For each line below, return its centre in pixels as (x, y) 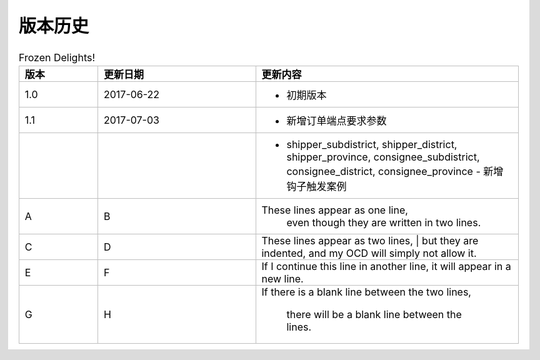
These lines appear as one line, (335, 210)
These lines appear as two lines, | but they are (370, 240)
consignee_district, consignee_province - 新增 (395, 171)
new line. (282, 278)
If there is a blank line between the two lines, (366, 292)
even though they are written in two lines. (384, 222)
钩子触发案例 (316, 186)
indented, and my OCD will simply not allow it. (369, 253)
